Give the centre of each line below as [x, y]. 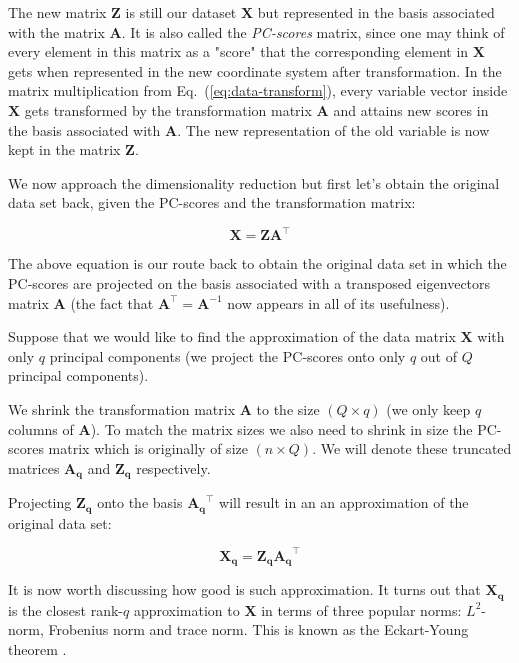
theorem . [37, 648]
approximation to [186, 609]
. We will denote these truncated [412, 448]
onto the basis [140, 502]
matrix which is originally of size [148, 448]
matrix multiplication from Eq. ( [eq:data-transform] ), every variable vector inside [258, 90]
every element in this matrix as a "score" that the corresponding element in [238, 51]
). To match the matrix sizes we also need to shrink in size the [281, 428]
